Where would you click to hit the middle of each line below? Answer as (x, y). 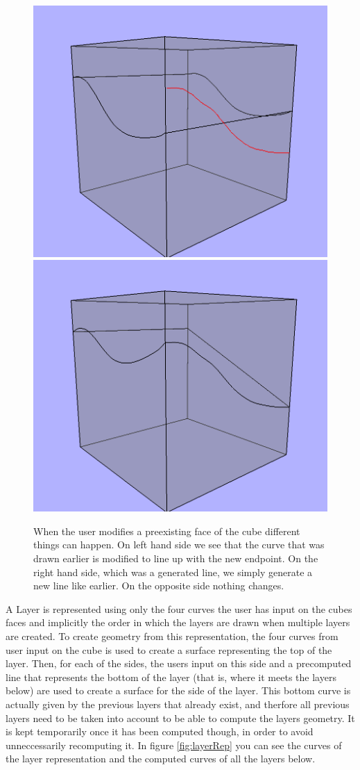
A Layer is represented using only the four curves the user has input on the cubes (179, 608)
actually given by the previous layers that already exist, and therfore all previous (178, 704)
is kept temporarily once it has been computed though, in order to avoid (160, 731)
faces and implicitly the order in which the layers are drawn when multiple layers (178, 622)
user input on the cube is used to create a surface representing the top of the (169, 649)
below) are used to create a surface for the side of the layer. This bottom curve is (178, 690)
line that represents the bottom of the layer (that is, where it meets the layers (171, 677)
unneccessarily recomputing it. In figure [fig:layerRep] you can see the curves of (174, 745)
